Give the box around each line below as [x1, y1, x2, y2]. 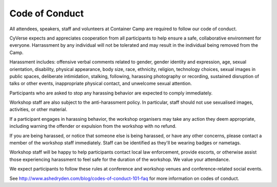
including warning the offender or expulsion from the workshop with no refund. [9, 123, 177, 129]
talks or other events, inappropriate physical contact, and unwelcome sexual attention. [9, 80, 192, 87]
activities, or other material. [9, 106, 68, 113]
